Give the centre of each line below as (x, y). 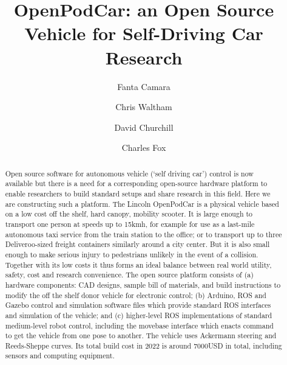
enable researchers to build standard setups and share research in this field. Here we (138, 193)
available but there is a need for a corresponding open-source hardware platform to (136, 183)
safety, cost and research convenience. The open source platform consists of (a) (129, 275)
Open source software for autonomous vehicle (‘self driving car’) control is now (129, 173)
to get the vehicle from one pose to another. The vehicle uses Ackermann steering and (141, 335)
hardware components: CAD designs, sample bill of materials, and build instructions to (143, 284)
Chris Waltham (144, 107)
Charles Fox (144, 148)
